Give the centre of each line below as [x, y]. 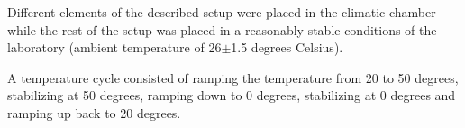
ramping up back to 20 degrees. [94, 112]
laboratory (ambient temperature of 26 [114, 47]
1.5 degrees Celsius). [287, 47]
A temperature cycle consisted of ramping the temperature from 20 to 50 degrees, [233, 77]
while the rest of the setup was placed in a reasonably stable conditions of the [222, 29]
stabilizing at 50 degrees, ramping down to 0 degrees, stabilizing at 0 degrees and [232, 95]
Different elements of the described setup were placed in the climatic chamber [222, 12]
